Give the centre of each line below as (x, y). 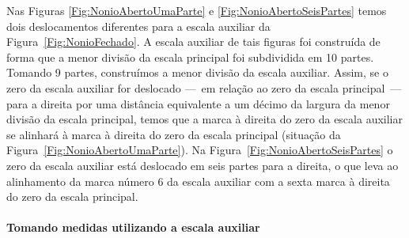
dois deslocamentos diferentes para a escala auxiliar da (138, 26)
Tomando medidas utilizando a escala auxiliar (133, 227)
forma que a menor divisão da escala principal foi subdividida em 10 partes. (190, 57)
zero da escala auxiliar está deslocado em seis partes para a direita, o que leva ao (203, 165)
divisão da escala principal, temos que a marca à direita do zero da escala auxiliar (204, 119)
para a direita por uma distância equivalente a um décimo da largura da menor (198, 103)
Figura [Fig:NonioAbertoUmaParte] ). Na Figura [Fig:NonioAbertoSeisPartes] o (200, 150)
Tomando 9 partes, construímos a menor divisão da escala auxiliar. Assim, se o (197, 72)
